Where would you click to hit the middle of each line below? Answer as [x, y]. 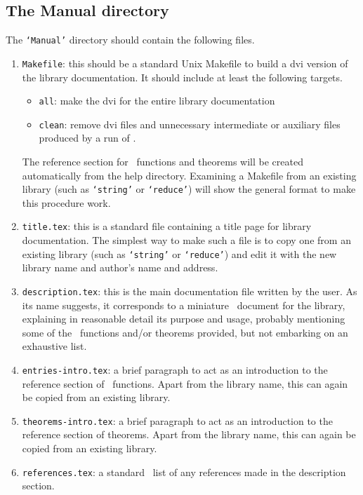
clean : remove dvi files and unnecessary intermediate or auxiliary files [190, 124]
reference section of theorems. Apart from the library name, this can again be [189, 434]
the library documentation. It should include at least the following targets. [182, 77]
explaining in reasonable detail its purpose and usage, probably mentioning [184, 319]
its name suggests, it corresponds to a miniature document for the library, [184, 305]
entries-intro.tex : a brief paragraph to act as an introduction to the [175, 369]
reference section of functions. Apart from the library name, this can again [185, 383]
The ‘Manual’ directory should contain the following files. [130, 40]
